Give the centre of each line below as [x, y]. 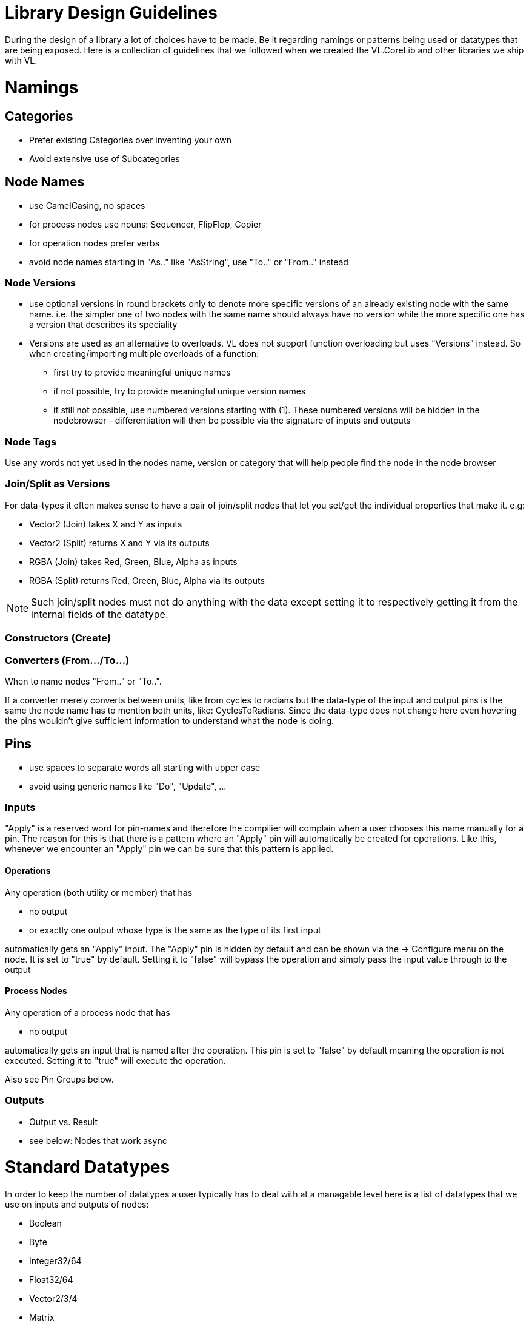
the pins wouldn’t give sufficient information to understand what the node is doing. [170, 720]
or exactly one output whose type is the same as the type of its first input [175, 930]
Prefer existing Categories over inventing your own [130, 140]
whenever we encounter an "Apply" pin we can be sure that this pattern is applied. [169, 849]
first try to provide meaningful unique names [142, 373]
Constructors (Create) [58, 638]
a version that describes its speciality [103, 325]
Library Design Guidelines [111, 13]
